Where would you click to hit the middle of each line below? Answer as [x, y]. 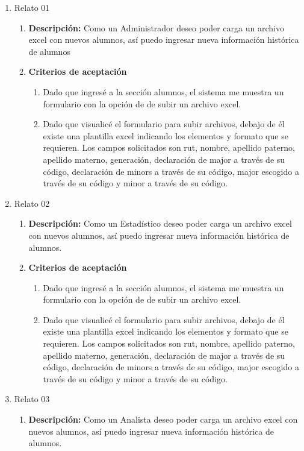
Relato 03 [32, 399]
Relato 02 [32, 203]
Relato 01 [32, 7]
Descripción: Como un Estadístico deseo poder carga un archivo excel [160, 223]
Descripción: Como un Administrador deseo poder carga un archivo [156, 27]
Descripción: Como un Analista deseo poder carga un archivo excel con [163, 419]
